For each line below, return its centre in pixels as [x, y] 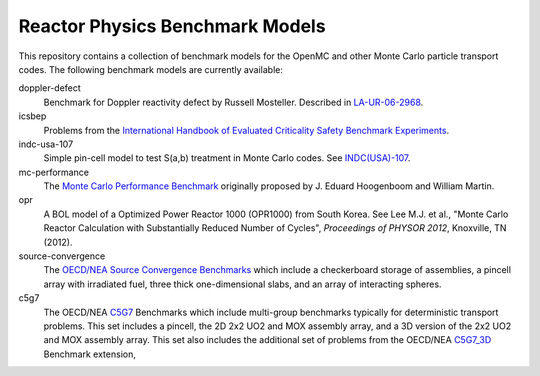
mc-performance [54, 172]
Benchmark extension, [90, 354]
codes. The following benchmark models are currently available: [151, 69]
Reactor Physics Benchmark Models [172, 26]
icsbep [32, 116]
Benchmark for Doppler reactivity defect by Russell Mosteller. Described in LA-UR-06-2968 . [233, 102]
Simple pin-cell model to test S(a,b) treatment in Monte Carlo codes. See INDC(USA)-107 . [227, 158]
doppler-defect [50, 88]
